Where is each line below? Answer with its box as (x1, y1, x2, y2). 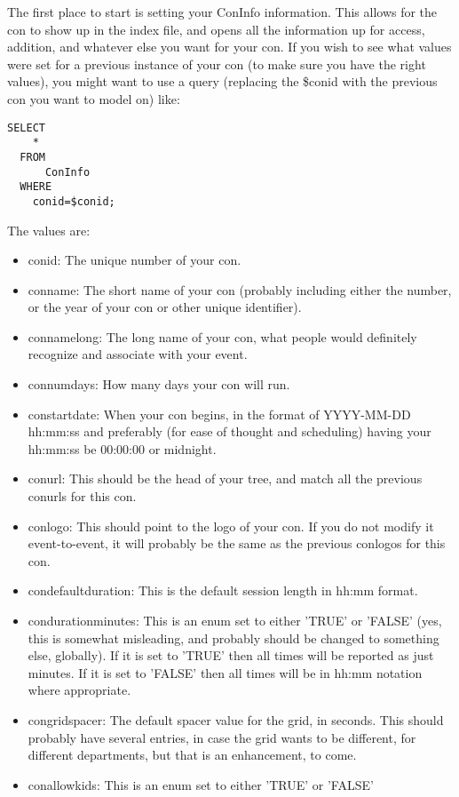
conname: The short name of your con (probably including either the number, (28, 280, 452, 299)
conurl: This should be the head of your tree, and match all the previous (28, 469, 423, 488)
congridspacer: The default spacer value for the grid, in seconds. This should (28, 710, 444, 729)
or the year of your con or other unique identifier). (28, 298, 302, 316)
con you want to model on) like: (7, 89, 180, 108)
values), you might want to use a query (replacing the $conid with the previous (7, 72, 438, 91)
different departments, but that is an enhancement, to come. (28, 745, 357, 764)
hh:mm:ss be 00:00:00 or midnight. (28, 439, 217, 458)
